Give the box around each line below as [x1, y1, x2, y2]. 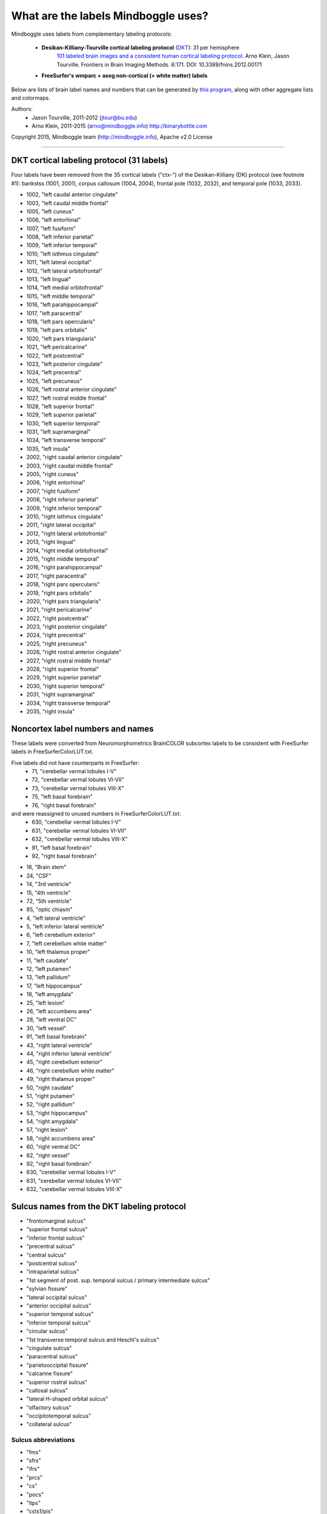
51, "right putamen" [26, 1092, 75, 1099]
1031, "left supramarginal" [26, 428, 91, 435]
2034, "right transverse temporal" [26, 699, 111, 707]
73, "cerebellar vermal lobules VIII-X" [31, 784, 124, 792]
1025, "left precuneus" [26, 377, 82, 385]
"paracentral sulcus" [26, 1353, 78, 1360]
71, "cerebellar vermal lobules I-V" [31, 768, 117, 775]
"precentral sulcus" [26, 1243, 75, 1250]
